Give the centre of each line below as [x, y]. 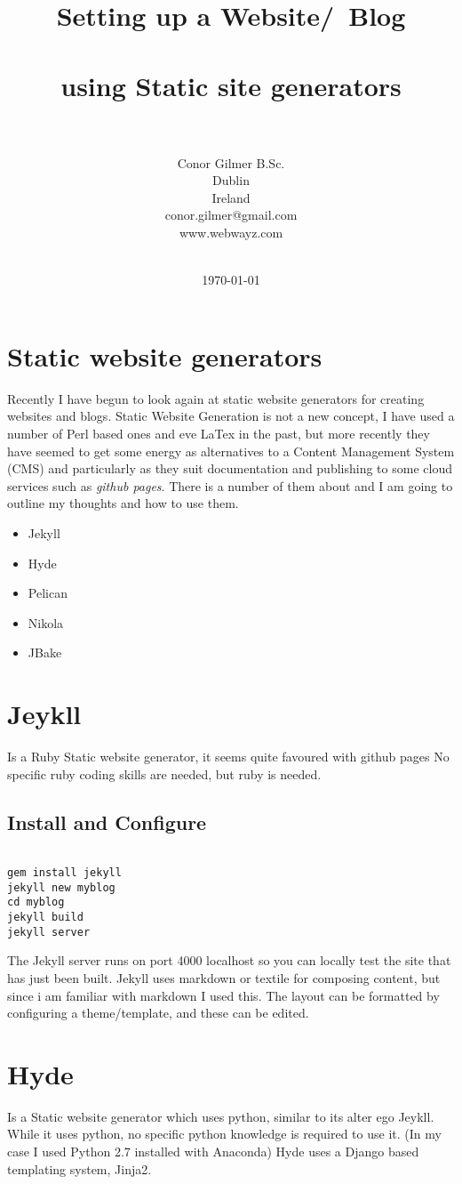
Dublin [231, 180]
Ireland [231, 197]
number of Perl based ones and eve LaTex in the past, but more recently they [219, 433]
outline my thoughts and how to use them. [123, 503]
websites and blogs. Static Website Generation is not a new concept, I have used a [231, 416]
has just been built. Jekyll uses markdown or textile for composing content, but [224, 977]
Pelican [48, 593]
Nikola [46, 622]
